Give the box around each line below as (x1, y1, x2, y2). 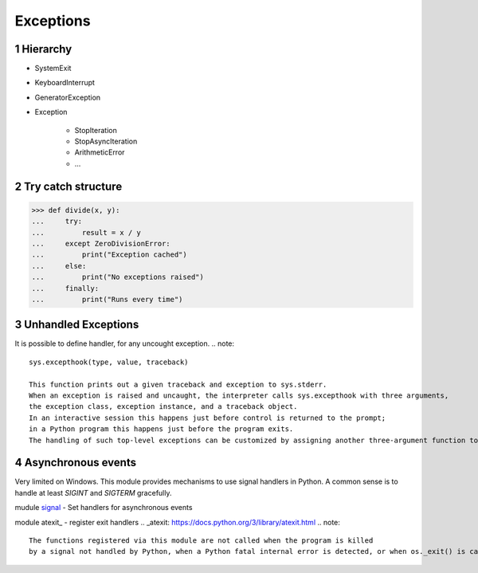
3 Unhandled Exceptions (14, 318, 139, 332)
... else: (31, 261, 87, 270)
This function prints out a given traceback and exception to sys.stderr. (29, 379, 327, 389)
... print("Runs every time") (31, 295, 183, 304)
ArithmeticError (74, 147, 125, 157)
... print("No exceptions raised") (31, 273, 205, 282)
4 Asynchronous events (14, 456, 137, 469)
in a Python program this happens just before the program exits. (29, 425, 294, 434)
